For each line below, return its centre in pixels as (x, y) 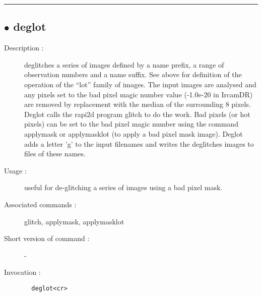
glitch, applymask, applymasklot (74, 221)
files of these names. (55, 154)
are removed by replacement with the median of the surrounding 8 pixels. (138, 104)
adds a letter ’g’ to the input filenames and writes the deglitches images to (139, 143)
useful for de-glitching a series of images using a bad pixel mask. (123, 187)
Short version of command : (47, 238)
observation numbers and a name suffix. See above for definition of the (133, 74)
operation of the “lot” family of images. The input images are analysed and (140, 84)
